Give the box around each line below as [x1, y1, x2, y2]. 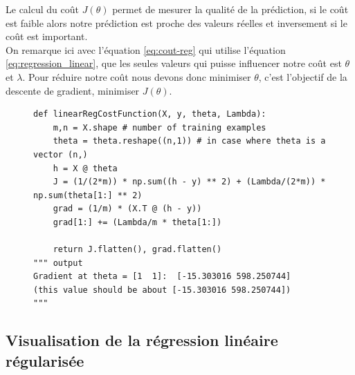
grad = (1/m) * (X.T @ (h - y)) [53, 204, 202, 214]
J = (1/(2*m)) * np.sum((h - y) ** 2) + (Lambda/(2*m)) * [53, 177, 326, 187]
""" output [33, 258, 83, 268]
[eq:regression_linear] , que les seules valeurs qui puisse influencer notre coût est [6, 56, 342, 70]
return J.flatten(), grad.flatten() [53, 244, 222, 255]
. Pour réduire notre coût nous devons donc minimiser [22, 69, 251, 84]
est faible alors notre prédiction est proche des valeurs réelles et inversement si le [6, 15, 347, 30]
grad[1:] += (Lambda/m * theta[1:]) [53, 217, 222, 227]
